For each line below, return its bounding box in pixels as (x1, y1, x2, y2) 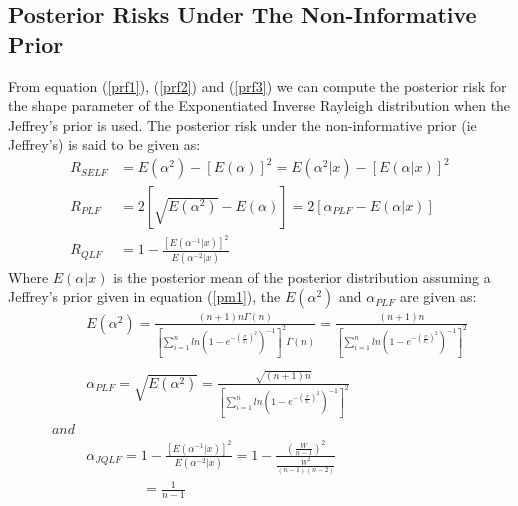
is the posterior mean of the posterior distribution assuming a (113, 266, 491, 287)
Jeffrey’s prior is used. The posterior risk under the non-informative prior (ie (8, 114, 477, 135)
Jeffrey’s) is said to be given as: (8, 134, 201, 155)
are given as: (399, 286, 477, 307)
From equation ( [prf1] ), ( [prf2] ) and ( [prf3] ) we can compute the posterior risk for (8, 75, 507, 96)
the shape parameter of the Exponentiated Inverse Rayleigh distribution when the (8, 95, 511, 116)
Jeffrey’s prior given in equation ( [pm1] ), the (8, 286, 281, 307)
